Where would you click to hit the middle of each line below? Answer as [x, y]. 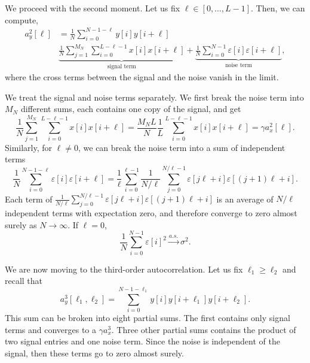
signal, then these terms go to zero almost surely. [94, 353]
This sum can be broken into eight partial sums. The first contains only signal [148, 318]
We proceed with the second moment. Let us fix [93, 8]
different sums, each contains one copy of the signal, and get [131, 109]
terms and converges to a [51, 329]
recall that [24, 281]
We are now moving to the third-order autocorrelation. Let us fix [124, 269]
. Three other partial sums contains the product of [204, 329]
